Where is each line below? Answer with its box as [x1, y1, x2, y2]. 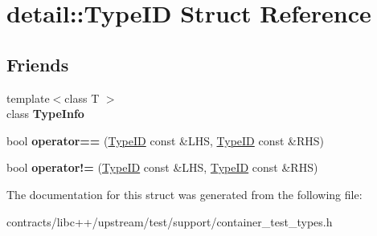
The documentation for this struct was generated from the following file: [6, 185, 363, 202]
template [6, 89, 50, 106]
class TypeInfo [6, 105, 84, 122]
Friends [6, 51, 69, 76]
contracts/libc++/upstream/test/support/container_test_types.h [6, 213, 333, 230]
